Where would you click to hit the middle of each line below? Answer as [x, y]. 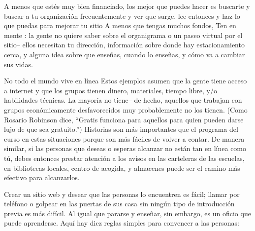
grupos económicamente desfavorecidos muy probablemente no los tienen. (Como [126, 109]
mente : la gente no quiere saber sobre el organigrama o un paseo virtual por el [123, 35]
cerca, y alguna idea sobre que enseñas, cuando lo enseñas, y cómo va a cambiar [125, 54]
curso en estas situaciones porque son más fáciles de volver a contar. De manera [124, 138]
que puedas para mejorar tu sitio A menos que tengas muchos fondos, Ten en [120, 25]
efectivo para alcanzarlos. [42, 177]
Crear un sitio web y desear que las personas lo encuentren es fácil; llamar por [122, 194]
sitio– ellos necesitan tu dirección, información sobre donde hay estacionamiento [124, 45]
